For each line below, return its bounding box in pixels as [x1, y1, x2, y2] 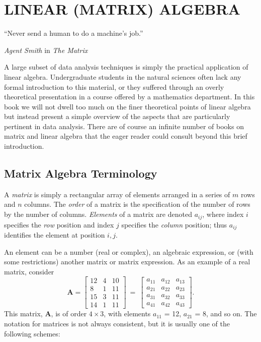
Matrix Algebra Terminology [4, 165, 157, 181]
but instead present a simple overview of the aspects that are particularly [4, 111, 230, 122]
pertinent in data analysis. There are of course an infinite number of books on [4, 121, 244, 131]
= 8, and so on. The [195, 308, 257, 319]
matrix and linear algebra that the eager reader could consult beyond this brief [4, 131, 247, 141]
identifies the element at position [4, 229, 105, 240]
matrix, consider [4, 266, 54, 276]
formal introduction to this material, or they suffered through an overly [4, 81, 224, 92]
